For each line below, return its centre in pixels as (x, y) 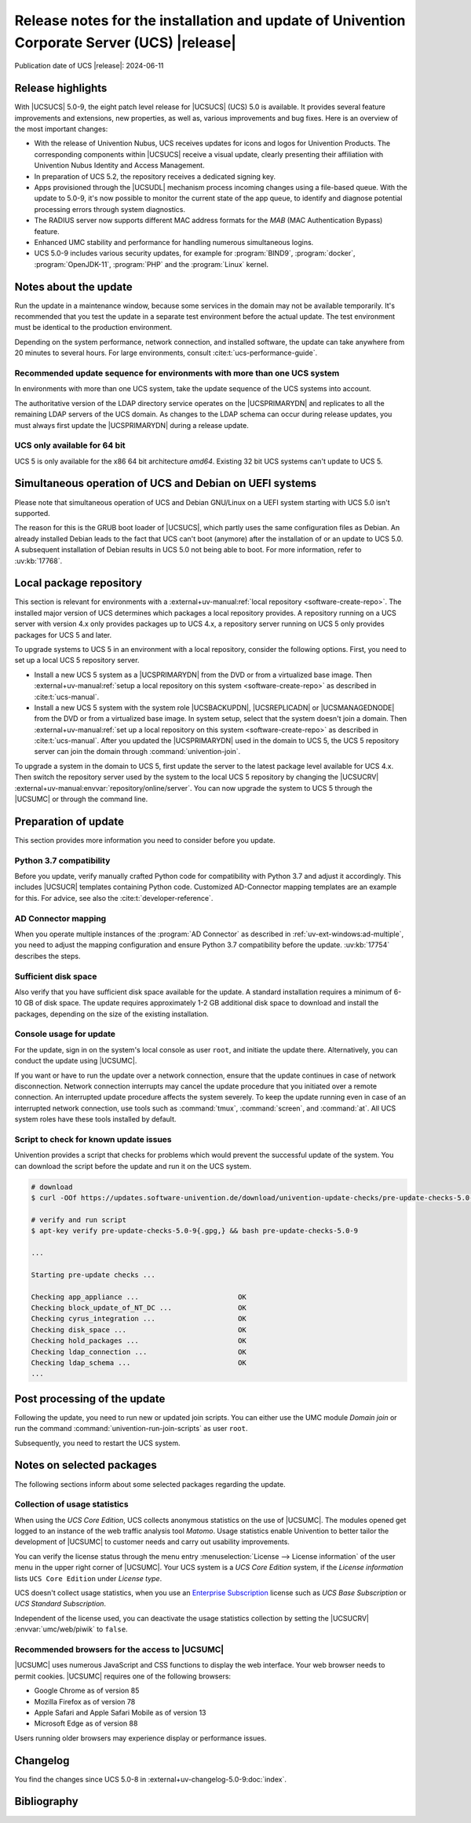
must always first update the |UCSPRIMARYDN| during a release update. (131, 425)
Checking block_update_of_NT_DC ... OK (139, 1308)
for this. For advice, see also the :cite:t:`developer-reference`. (114, 898)
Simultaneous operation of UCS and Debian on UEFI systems (166, 483)
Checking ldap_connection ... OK (139, 1352)
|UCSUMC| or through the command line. (81, 799)
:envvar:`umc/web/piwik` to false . (71, 1629)
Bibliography (46, 1801)
